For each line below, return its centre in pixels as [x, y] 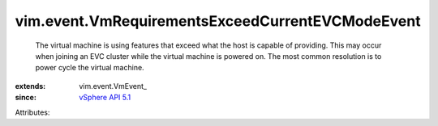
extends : [30, 86]
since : [26, 98]
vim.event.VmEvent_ [113, 86]
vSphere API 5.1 [105, 98]
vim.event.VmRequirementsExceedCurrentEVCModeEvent [218, 21]
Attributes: [32, 112]
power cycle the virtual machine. [90, 68]
